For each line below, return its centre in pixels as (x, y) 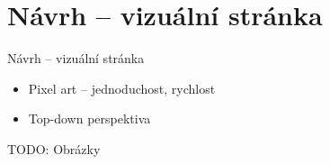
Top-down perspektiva (89, 118)
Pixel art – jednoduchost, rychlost (122, 88)
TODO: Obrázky (54, 148)
